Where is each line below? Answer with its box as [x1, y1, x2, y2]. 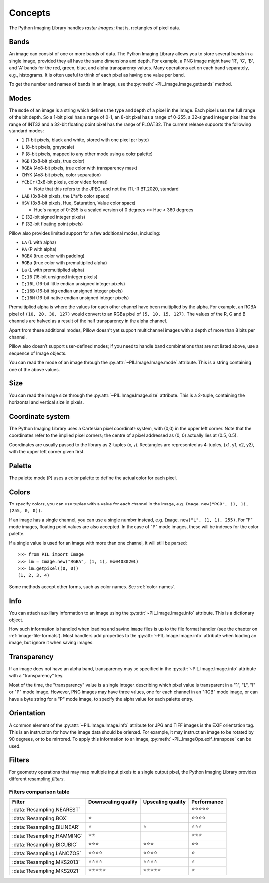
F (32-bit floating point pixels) [21, 221, 83, 227]
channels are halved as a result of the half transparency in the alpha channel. [9, 318, 168, 324]
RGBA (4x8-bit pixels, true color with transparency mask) [21, 165, 138, 171]
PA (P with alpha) [21, 246, 57, 252]
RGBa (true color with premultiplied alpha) [21, 260, 107, 266]
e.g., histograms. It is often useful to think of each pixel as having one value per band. [9, 72, 185, 78]
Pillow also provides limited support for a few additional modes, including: [9, 230, 160, 236]
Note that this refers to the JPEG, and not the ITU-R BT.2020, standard [34, 186, 179, 192]
